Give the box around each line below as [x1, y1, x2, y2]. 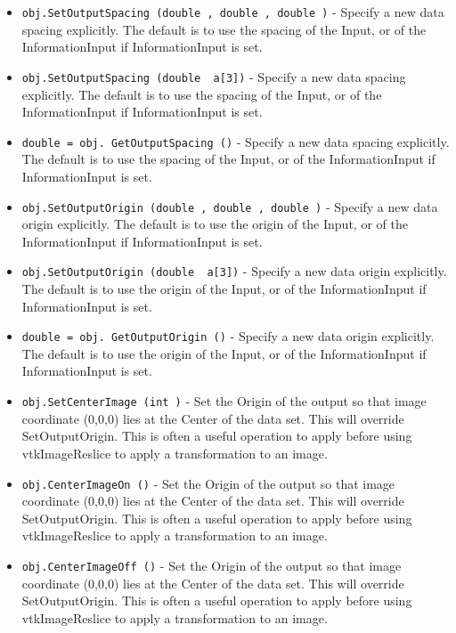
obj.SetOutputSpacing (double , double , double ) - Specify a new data [21, 3, 444, 20]
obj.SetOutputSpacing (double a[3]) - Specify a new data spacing [21, 67, 406, 85]
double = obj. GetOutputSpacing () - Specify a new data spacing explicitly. [21, 132, 450, 150]
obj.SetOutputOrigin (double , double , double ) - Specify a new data [21, 197, 438, 215]
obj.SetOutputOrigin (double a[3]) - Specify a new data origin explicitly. [21, 262, 447, 280]
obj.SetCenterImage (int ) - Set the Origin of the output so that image [21, 392, 427, 410]
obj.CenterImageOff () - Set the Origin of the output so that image [21, 556, 402, 574]
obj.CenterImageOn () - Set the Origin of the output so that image [21, 474, 395, 492]
